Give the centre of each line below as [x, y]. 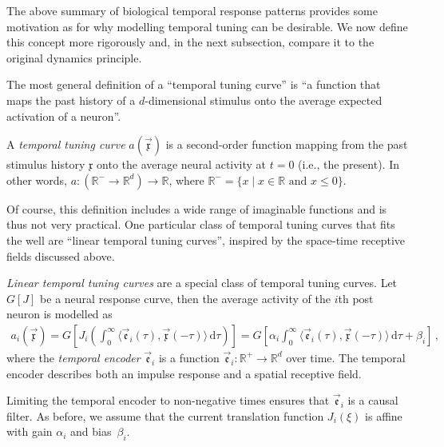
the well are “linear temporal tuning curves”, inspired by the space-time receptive [206, 239]
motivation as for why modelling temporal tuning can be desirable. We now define [207, 26]
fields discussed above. [61, 255]
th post [356, 298]
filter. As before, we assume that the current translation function [165, 415]
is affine [384, 415]
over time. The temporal [346, 357]
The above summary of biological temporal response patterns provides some [192, 10]
